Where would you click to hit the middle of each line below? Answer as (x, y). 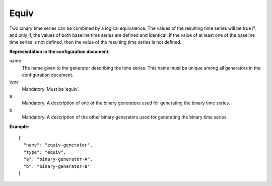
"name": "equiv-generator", (58, 145)
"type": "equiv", (45, 152)
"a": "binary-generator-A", (58, 159)
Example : (19, 127)
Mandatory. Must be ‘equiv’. (51, 89)
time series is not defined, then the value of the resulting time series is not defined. (95, 42)
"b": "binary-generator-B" (57, 166)
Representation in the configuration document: (60, 51)
